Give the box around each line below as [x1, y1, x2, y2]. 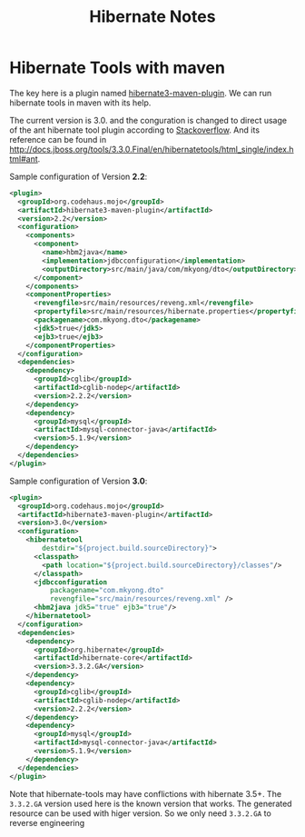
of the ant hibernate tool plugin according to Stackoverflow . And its [9, 125, 261, 135]
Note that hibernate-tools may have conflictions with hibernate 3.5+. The [9, 788, 282, 799]
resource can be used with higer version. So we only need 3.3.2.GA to [9, 807, 272, 819]
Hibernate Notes [89, 6, 216, 27]
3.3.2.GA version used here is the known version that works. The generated [9, 798, 292, 809]
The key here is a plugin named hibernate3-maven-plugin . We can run [9, 87, 272, 98]
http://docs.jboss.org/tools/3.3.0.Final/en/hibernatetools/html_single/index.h [9, 144, 294, 154]
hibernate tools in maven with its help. [9, 97, 152, 108]
